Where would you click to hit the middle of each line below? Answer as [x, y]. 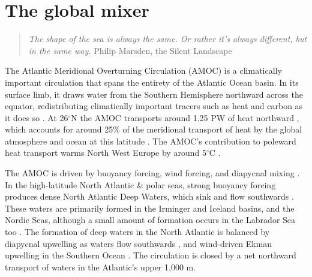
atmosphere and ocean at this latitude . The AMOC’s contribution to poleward [151, 141]
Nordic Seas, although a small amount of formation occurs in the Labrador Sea [150, 220]
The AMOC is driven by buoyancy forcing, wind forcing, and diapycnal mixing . [152, 173]
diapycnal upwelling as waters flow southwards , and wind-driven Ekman [139, 243]
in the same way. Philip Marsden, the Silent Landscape [130, 50]
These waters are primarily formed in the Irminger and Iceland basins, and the [150, 208]
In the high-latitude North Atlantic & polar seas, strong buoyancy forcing [140, 184]
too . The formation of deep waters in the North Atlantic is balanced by [137, 232]
